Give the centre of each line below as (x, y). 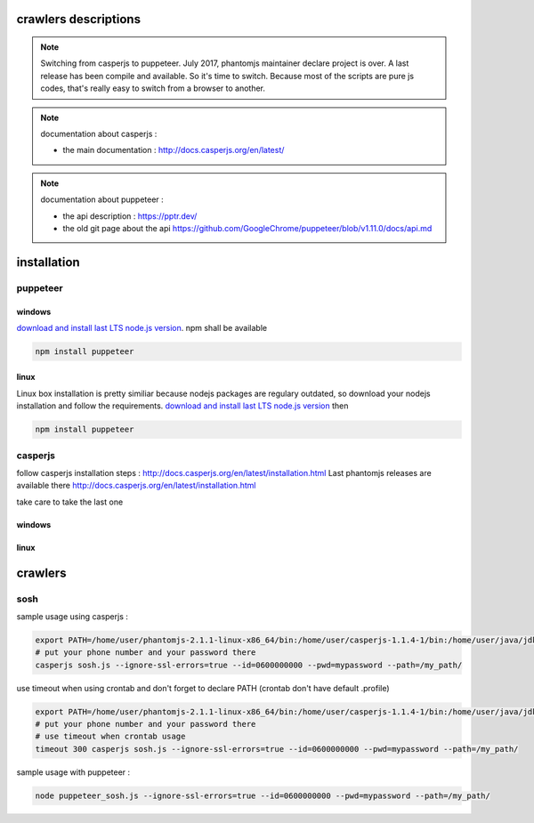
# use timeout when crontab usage (110, 737)
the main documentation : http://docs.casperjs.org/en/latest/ (174, 150)
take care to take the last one (70, 502)
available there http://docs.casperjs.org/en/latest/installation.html (136, 486)
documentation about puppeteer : (102, 199)
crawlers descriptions (79, 19)
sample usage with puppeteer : (73, 772)
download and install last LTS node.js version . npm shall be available (142, 327)
